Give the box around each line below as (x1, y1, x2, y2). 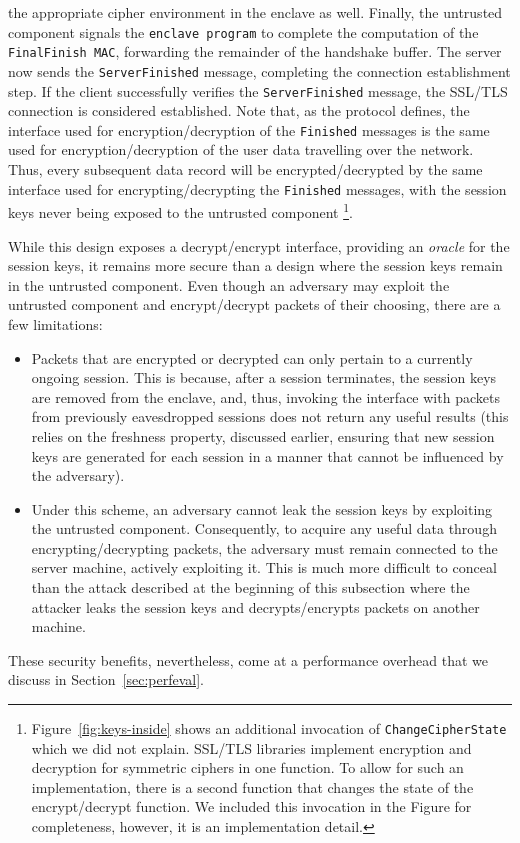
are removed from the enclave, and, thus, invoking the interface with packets (31, 386, 500, 407)
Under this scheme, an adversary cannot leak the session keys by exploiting (31, 498, 493, 519)
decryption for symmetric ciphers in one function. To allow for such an (31, 757, 464, 778)
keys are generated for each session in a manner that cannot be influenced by (31, 445, 504, 466)
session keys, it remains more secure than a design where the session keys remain (8, 255, 503, 276)
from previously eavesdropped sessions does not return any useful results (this (31, 406, 509, 427)
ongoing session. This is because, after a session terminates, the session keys (31, 367, 497, 388)
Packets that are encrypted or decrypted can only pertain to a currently (31, 347, 473, 368)
